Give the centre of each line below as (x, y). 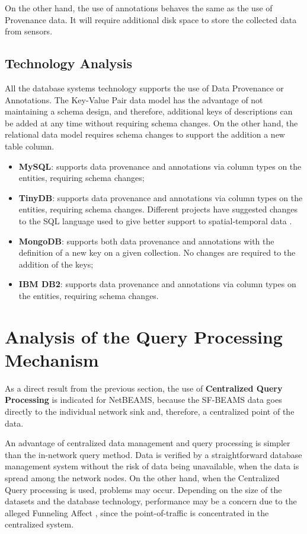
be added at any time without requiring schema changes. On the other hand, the (151, 123)
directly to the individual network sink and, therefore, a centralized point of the (150, 411)
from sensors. (29, 31)
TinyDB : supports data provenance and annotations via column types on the (161, 197)
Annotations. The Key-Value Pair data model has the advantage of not (134, 99)
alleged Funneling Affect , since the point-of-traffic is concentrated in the (137, 512)
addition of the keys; (56, 264)
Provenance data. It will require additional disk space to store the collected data (151, 19)
